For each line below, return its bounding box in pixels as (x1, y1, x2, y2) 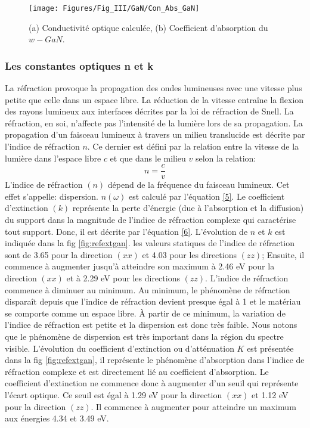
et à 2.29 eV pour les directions (66, 272, 180, 284)
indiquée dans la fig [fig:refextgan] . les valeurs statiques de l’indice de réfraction (5, 237, 294, 249)
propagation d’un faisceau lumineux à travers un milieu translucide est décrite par (5, 128, 305, 141)
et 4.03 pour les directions (142, 248, 237, 260)
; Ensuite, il (262, 248, 305, 260)
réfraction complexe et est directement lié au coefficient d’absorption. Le (5, 365, 269, 377)
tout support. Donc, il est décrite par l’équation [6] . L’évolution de (5, 225, 248, 237)
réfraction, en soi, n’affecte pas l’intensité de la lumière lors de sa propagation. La (5, 116, 303, 129)
